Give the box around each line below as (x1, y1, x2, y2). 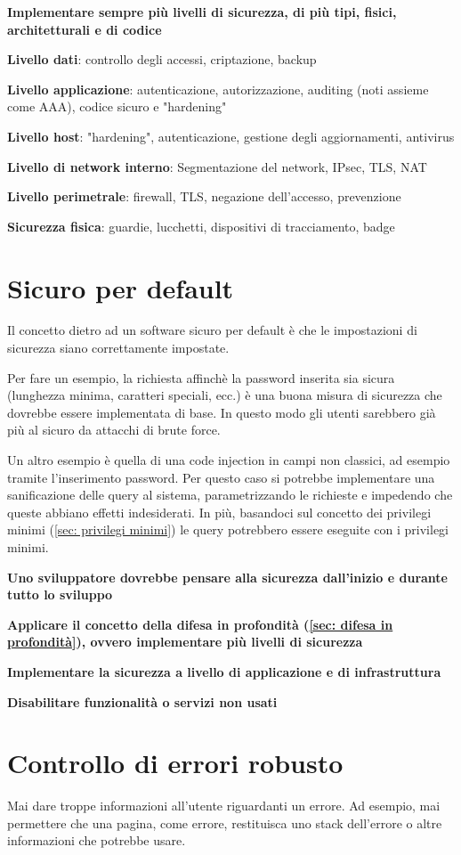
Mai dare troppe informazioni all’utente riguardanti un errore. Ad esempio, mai (7, 796, 441, 815)
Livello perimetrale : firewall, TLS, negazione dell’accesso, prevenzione (7, 187, 401, 206)
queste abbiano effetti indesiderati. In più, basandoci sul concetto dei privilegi (7, 502, 432, 521)
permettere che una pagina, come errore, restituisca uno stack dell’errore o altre (7, 813, 442, 832)
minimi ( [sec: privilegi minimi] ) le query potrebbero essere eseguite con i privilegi (7, 520, 449, 539)
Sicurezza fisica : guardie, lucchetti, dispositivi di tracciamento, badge (7, 216, 395, 235)
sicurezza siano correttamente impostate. (7, 338, 230, 357)
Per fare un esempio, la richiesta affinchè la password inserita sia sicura (7, 368, 395, 387)
